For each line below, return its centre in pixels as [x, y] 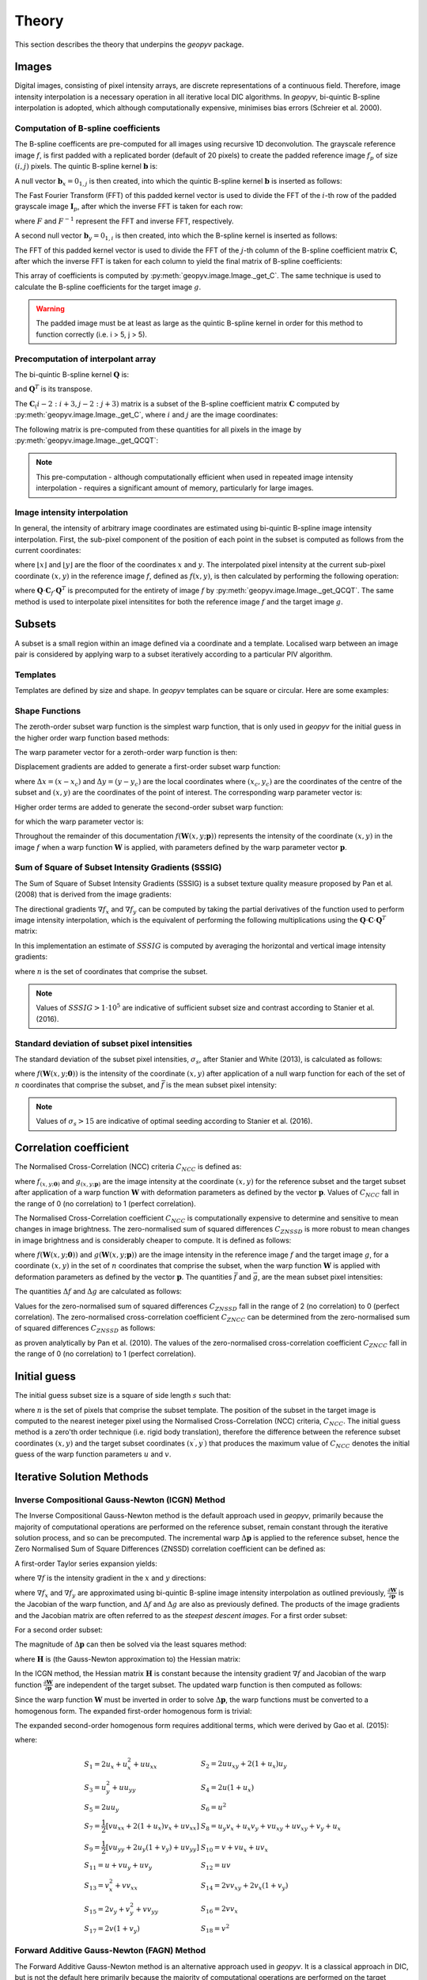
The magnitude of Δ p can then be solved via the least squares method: [130, 1644]
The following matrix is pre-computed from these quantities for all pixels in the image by [158, 429]
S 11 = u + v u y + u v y [118, 1867]
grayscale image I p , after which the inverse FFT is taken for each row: [129, 208]
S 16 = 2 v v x [219, 1910]
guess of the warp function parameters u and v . [93, 1454]
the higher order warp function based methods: [92, 737]
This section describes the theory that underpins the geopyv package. [129, 44]
